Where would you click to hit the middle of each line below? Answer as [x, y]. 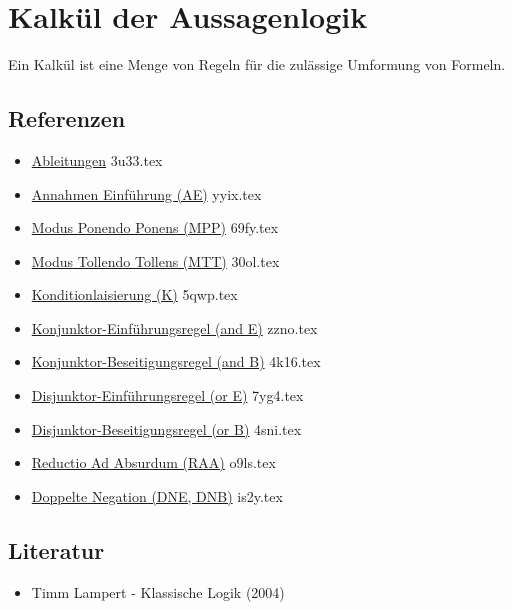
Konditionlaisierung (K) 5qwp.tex [134, 294]
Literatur [56, 549]
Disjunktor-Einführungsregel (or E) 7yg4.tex [167, 395]
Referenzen [67, 118]
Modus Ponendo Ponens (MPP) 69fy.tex [155, 227]
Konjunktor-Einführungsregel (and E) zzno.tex [174, 327]
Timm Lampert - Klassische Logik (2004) [158, 591]
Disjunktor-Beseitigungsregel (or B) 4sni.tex [166, 428]
